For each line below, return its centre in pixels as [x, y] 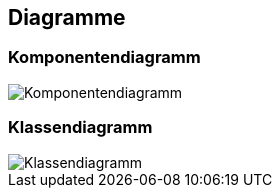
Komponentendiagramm [104, 57]
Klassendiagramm [80, 127]
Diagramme [67, 17]
